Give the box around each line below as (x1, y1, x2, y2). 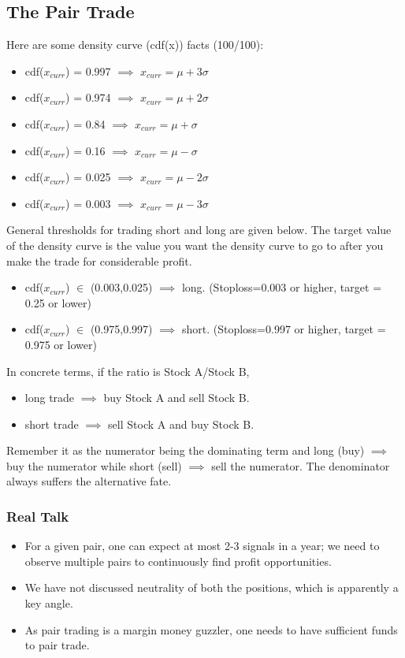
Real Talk (6, 507, 69, 526)
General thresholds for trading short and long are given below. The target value (6, 221, 392, 238)
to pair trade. (24, 637, 90, 653)
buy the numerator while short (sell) (6, 457, 182, 474)
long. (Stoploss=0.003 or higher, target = (181, 279, 382, 296)
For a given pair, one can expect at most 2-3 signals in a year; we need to (24, 537, 380, 554)
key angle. (24, 595, 73, 612)
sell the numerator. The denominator (211, 457, 390, 474)
